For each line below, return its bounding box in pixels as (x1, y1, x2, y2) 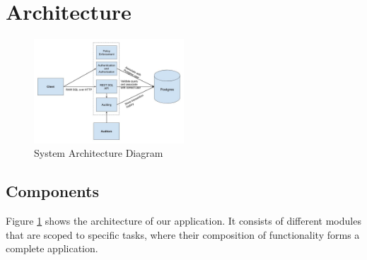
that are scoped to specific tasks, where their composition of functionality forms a (6, 227, 360, 242)
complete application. (6, 241, 98, 256)
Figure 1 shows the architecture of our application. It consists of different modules (6, 213, 361, 227)
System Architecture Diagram (34, 146, 163, 160)
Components (6, 180, 99, 202)
